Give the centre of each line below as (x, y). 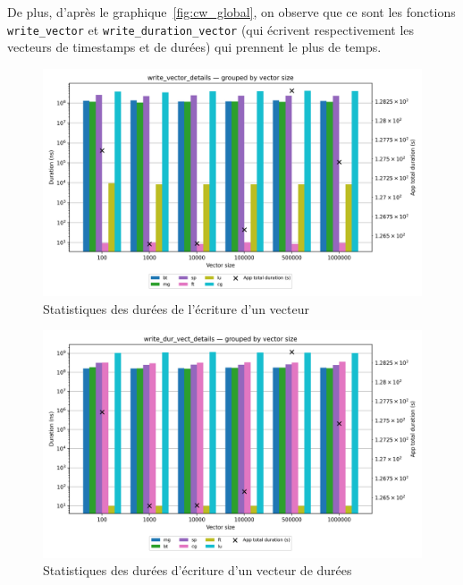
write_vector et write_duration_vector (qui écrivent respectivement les (210, 29)
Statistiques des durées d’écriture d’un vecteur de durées (198, 570)
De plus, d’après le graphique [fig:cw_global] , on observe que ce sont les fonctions (231, 12)
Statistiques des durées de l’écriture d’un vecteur (176, 308)
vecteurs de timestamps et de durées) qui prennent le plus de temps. (194, 47)
